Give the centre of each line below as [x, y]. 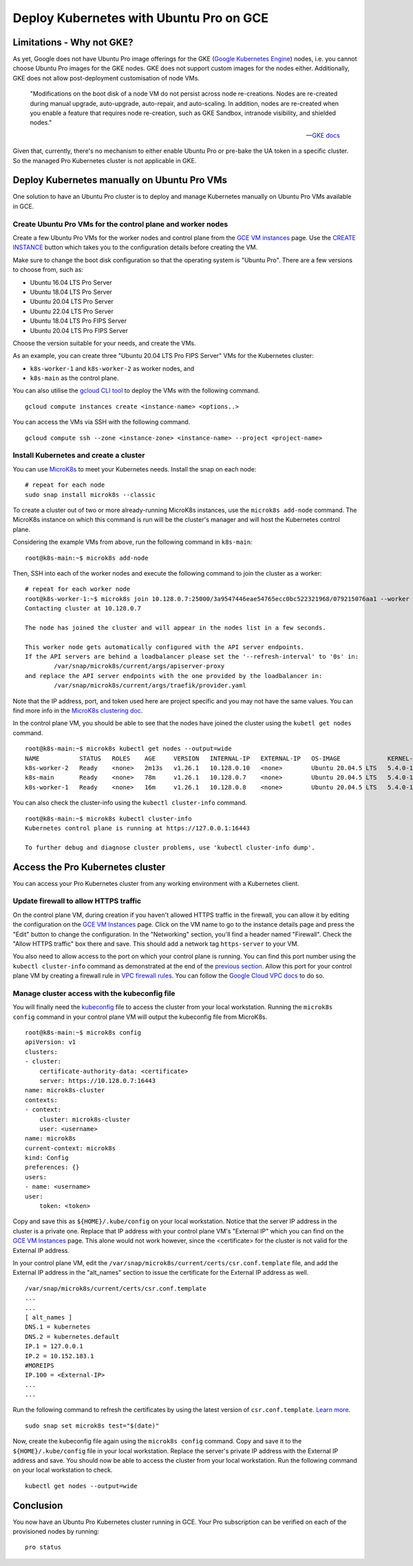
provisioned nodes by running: [56, 1532]
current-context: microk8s [71, 1148]
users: [36, 1177]
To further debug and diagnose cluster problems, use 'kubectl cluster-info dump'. [170, 847]
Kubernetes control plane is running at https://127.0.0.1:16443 [138, 828]
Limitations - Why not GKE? [73, 42]
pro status [43, 1547]
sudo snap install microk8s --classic [91, 495]
